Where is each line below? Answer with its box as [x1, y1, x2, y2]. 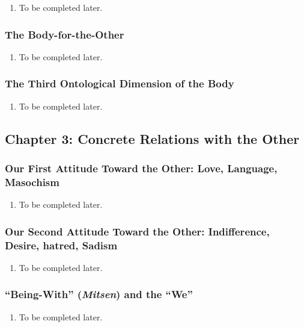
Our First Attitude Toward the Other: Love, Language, [5, 160, 278, 175]
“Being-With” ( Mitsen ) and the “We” [5, 287, 193, 302]
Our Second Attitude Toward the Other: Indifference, [5, 223, 270, 238]
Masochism [5, 174, 59, 189]
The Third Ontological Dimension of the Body [5, 76, 234, 91]
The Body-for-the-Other [5, 26, 124, 42]
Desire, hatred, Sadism [5, 237, 118, 252]
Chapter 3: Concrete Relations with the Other [5, 129, 300, 148]
